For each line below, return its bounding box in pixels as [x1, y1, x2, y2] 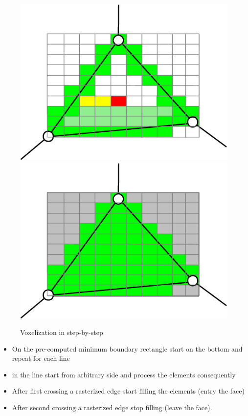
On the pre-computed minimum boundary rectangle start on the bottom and [12, 343, 243, 354]
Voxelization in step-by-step [20, 327, 103, 337]
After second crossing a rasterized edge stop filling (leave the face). [12, 402, 212, 413]
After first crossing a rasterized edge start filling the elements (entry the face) [12, 386, 245, 396]
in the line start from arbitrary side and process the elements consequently [12, 369, 236, 379]
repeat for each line [12, 353, 70, 363]
